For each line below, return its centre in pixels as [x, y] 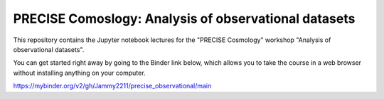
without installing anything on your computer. [79, 73]
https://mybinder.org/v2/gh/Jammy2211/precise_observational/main [112, 86]
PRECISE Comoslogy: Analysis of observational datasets [184, 19]
